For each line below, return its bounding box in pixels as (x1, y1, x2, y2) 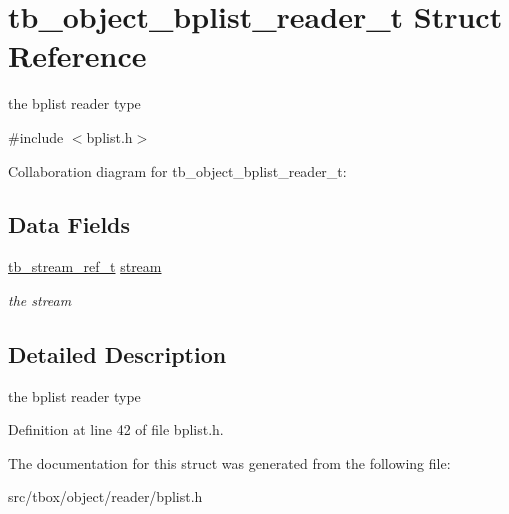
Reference (8, 35, 147, 76)
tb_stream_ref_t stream (8, 256, 162, 277)
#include (8, 126, 64, 147)
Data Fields (8, 209, 131, 240)
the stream (8, 289, 72, 310)
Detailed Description (8, 338, 227, 369)
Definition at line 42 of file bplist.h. (8, 419, 224, 440)
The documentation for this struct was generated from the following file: (8, 452, 451, 473)
